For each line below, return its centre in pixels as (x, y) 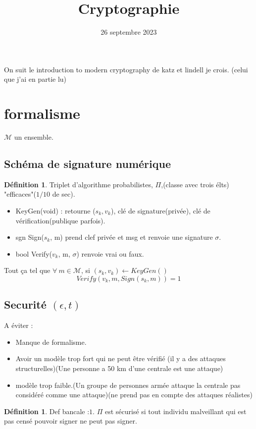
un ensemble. (34, 137)
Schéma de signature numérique (87, 164)
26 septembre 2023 (129, 32)
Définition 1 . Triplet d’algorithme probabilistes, (78, 184)
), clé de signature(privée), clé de (161, 211)
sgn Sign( (30, 237)
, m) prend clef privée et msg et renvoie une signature (131, 237)
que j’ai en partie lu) (35, 79)
